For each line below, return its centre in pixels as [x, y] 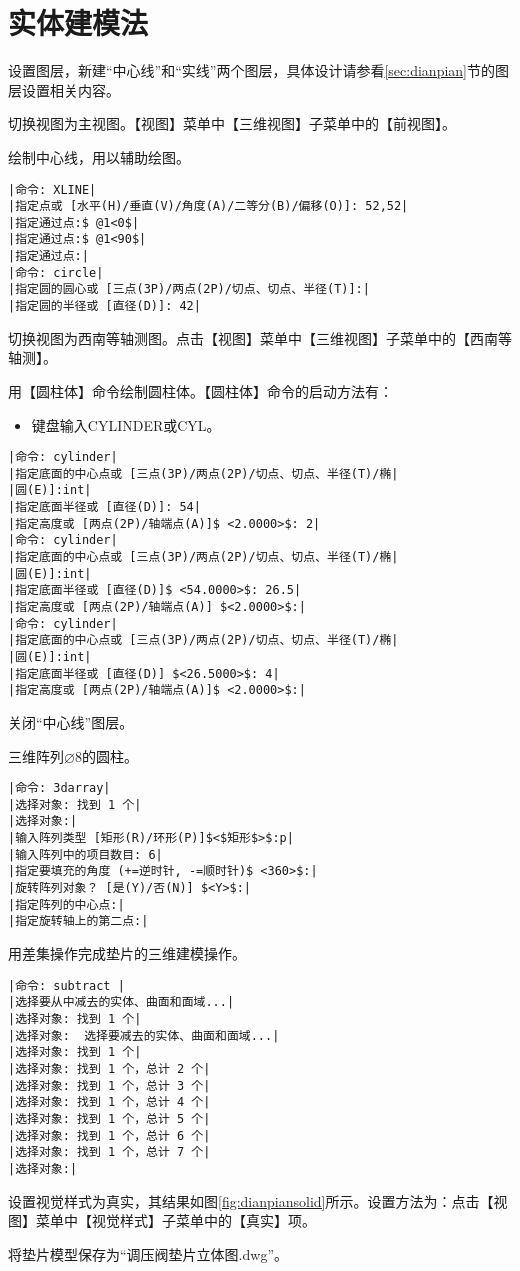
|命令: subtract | [66, 985]
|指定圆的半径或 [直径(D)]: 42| [104, 306]
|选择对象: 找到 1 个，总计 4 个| [109, 1102]
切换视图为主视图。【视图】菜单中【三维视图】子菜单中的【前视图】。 [232, 123]
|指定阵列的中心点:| [66, 904]
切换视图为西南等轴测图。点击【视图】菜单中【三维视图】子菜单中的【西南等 [260, 337]
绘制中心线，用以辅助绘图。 [99, 156]
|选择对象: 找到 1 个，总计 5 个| [109, 1118]
